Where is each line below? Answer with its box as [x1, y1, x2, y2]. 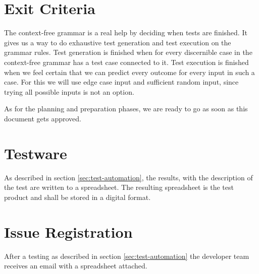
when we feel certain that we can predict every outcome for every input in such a [4, 66, 255, 77]
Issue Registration [4, 221, 133, 242]
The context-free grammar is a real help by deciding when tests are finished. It [4, 27, 247, 38]
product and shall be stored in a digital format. [4, 191, 151, 202]
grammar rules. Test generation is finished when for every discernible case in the [4, 47, 252, 57]
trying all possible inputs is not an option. [4, 86, 134, 97]
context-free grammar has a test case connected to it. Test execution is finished [4, 56, 249, 67]
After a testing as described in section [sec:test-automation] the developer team [4, 250, 249, 261]
